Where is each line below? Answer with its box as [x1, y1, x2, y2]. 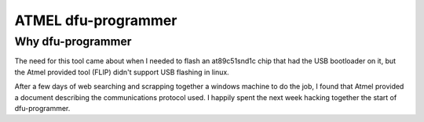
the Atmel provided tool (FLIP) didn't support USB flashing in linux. [14, 67, 229, 77]
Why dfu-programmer [14, 34, 132, 48]
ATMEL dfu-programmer [14, 12, 177, 29]
